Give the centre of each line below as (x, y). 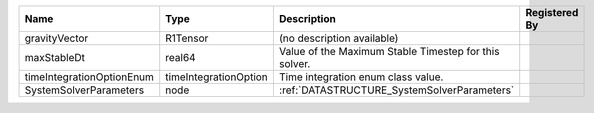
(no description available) (338, 38)
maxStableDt (54, 57)
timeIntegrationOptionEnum (89, 77)
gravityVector (56, 38)
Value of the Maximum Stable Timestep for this (389, 51)
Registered (552, 12)
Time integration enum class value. (361, 77)
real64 (180, 57)
